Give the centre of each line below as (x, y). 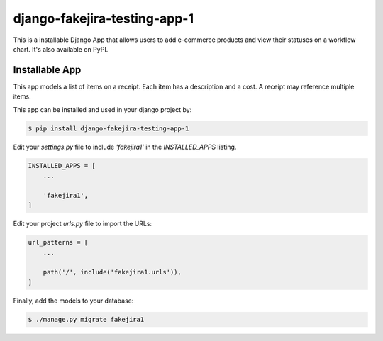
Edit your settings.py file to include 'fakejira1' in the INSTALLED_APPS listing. (125, 147)
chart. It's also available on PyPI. (61, 49)
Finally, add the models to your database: (73, 301)
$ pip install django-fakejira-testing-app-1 (109, 128)
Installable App (47, 70)
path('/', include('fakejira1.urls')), (112, 272)
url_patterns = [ (58, 242)
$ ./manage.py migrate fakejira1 (86, 319)
